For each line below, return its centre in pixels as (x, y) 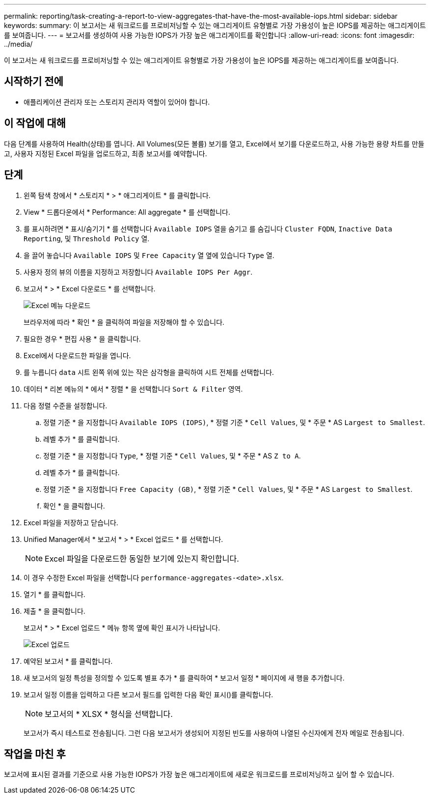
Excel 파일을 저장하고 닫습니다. (71, 522)
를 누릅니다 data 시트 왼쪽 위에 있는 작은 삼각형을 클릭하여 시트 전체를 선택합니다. (149, 372)
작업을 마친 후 (35, 754)
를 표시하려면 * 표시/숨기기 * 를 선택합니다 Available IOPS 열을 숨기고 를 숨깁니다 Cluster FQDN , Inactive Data (208, 228)
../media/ (18, 44)
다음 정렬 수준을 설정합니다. (66, 405)
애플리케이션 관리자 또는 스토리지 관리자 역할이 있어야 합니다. (117, 102)
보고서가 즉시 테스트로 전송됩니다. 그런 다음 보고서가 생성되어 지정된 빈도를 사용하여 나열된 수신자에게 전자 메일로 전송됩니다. (214, 733)
